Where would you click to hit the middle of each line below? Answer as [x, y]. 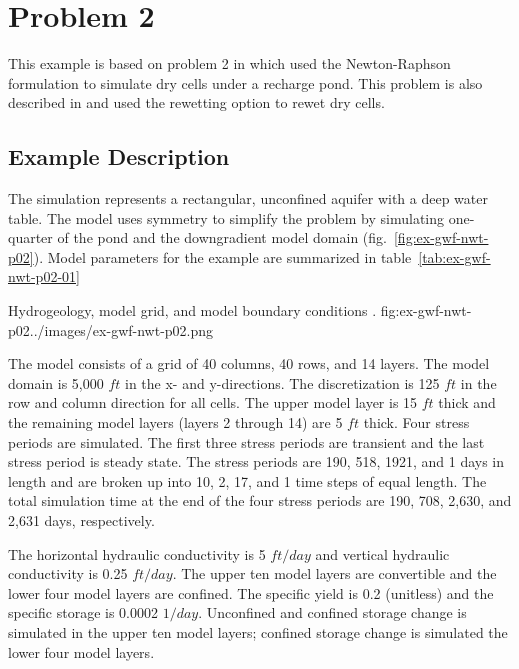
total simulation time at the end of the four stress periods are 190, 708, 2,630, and [260, 500]
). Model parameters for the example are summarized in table [222, 256]
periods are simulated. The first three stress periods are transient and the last [246, 441]
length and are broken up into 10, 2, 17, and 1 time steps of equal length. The [247, 480]
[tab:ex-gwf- [454, 256]
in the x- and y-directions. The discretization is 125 [282, 382]
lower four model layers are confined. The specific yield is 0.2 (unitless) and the [251, 592]
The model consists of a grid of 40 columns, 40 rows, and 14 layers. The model [249, 363]
